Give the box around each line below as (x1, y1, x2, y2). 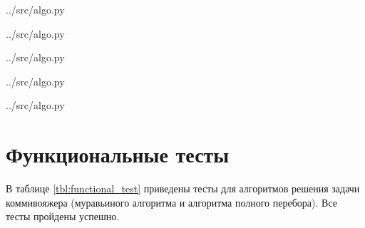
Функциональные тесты (6, 140, 230, 169)
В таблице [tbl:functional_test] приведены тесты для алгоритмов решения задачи (6, 181, 360, 196)
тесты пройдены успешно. (6, 209, 120, 224)
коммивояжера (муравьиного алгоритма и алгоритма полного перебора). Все (6, 195, 337, 209)
